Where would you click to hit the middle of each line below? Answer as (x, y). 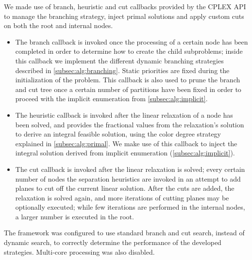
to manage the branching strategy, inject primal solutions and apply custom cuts (124, 16)
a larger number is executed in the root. (75, 216)
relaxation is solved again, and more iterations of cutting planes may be (122, 197)
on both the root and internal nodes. (59, 25)
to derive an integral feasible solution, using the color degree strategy (118, 134)
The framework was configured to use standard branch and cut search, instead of (124, 233)
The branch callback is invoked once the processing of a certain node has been (132, 41)
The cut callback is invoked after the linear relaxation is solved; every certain (130, 169)
